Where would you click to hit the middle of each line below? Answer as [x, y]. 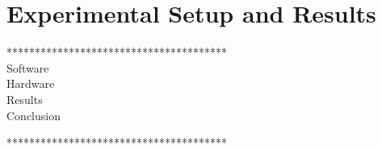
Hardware [31, 83]
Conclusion [34, 115]
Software [28, 67]
